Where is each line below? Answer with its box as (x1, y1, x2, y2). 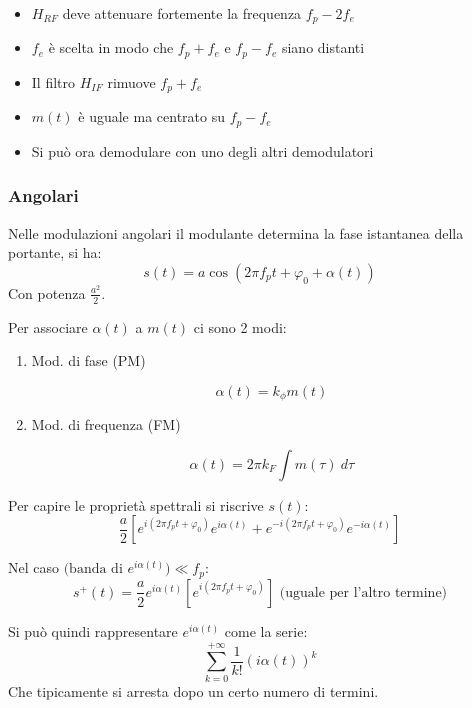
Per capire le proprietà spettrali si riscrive (8, 494, 264, 515)
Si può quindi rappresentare (8, 620, 178, 641)
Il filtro (31, 71, 76, 92)
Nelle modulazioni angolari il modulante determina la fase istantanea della (8, 222, 464, 243)
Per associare (8, 316, 88, 337)
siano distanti (281, 37, 365, 58)
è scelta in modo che (48, 37, 174, 58)
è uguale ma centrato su (78, 106, 225, 127)
